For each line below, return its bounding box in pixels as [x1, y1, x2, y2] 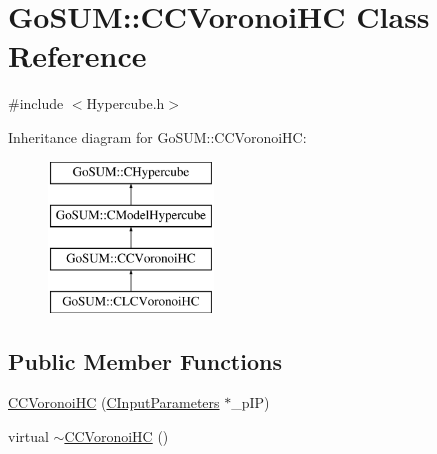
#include [8, 93, 64, 114]
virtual [8, 426, 49, 447]
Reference [8, 35, 147, 76]
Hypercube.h [86, 93, 165, 114]
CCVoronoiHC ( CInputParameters [8, 392, 220, 413]
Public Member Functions [8, 345, 282, 376]
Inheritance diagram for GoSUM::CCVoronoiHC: [8, 126, 307, 147]
